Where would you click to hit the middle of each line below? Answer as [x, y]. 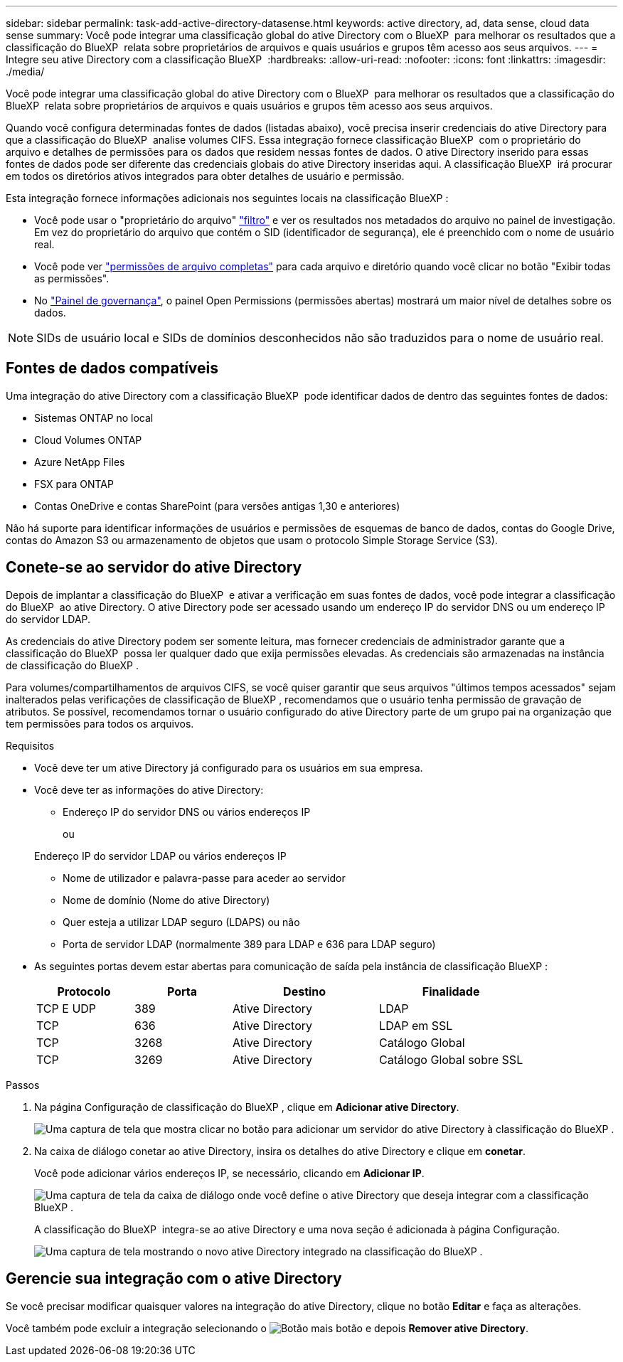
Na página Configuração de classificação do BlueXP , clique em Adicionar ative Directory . [247, 1107]
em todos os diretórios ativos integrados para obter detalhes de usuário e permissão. [205, 176]
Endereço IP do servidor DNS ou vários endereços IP [187, 812]
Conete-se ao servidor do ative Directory [154, 568]
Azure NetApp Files [80, 462]
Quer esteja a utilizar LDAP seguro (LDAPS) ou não [181, 922]
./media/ [25, 71]
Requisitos [30, 745]
